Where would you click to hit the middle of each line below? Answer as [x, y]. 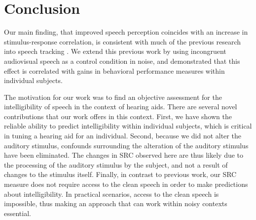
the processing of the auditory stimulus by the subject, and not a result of [116, 164]
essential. [18, 213]
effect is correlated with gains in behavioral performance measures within [114, 70]
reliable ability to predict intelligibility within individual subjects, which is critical [128, 126]
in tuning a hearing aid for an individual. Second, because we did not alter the [123, 136]
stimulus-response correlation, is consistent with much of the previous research [123, 41]
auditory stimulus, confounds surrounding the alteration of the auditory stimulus [126, 145]
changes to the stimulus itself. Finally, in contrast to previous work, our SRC [120, 174]
